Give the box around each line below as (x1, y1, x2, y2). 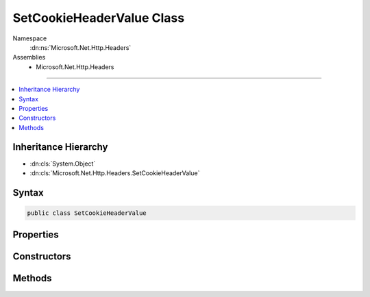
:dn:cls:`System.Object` (29, 159, 96, 168)
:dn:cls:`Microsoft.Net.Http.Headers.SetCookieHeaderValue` (29, 168, 200, 177)
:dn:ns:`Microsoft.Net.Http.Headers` (29, 43, 132, 51)
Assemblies (12, 53, 46, 62)
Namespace (12, 34, 47, 42)
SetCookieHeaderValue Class (12, 10, 185, 25)
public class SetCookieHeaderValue (27, 209, 147, 217)
